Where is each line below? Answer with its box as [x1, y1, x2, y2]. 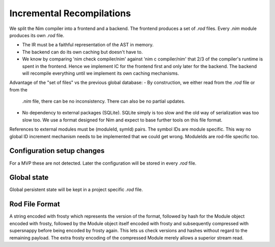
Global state [9, 173, 49, 182]
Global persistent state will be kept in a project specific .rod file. [9, 187, 143, 193]
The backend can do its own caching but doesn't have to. [22, 49, 143, 55]
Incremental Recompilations [9, 8, 131, 19]
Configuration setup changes [9, 146, 105, 155]
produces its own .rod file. [9, 32, 65, 38]
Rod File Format [9, 200, 61, 208]
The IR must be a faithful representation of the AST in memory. [22, 42, 154, 48]
